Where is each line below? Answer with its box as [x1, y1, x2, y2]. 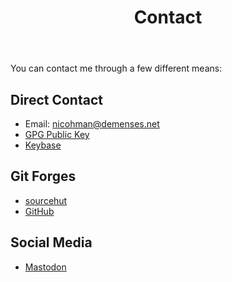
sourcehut [24, 194, 68, 206]
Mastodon [24, 261, 67, 273]
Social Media [10, 234, 93, 251]
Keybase [24, 139, 62, 151]
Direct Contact [10, 91, 103, 108]
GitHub [24, 205, 55, 217]
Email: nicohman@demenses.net [24, 118, 160, 130]
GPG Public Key [24, 129, 90, 140]
